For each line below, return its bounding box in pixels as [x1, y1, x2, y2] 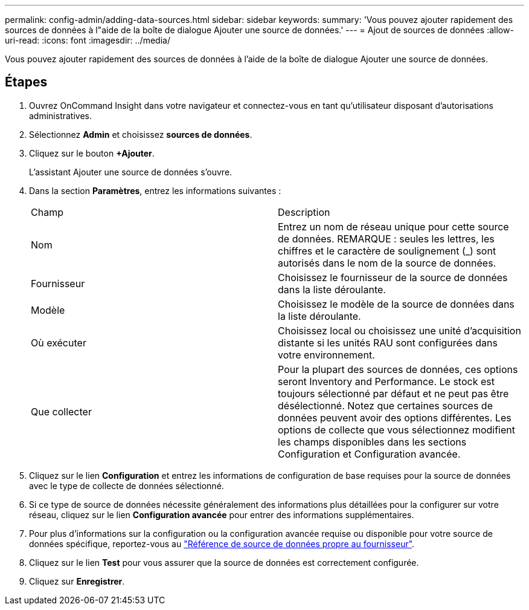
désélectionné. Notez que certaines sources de [278, 399, 493, 412]
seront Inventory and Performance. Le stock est [278, 375, 495, 388]
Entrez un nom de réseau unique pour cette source [278, 220, 509, 233]
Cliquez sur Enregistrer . [29, 576, 125, 586]
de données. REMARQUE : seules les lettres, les [278, 232, 495, 245]
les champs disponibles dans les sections [278, 435, 467, 448]
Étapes [5, 74, 48, 90]
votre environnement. [278, 348, 375, 361]
